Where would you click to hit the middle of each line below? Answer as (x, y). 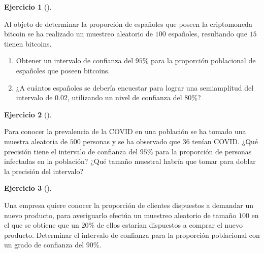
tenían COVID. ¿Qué (225, 141)
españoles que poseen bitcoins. (63, 70)
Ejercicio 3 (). (28, 188)
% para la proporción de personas (199, 151)
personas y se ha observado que (132, 141)
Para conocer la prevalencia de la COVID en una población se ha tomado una (125, 131)
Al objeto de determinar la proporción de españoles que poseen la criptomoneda (128, 24)
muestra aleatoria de (36, 141)
